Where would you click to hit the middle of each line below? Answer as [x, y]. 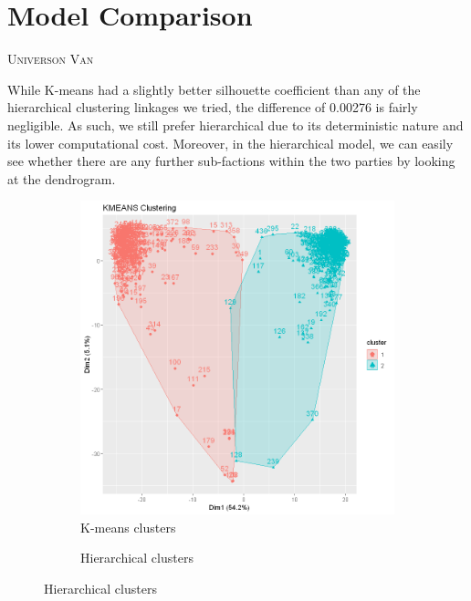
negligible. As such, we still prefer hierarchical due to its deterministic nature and [235, 124]
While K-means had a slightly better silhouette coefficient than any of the [214, 89]
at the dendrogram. [62, 178]
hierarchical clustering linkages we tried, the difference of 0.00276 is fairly [213, 107]
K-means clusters [128, 527]
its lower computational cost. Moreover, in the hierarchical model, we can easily [230, 143]
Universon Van [51, 59]
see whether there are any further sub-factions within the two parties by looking [231, 161]
